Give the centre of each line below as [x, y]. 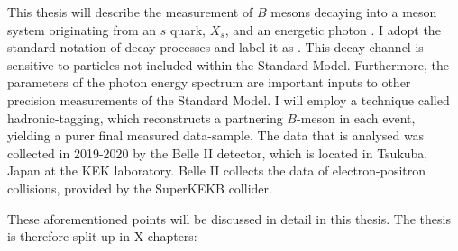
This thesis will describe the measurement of [130, 12]
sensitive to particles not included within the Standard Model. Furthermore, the [228, 64]
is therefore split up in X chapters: [102, 236]
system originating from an [82, 29]
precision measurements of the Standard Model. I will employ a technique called [229, 99]
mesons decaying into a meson [354, 12]
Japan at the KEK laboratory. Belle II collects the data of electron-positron [217, 170]
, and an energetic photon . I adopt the [333, 29]
